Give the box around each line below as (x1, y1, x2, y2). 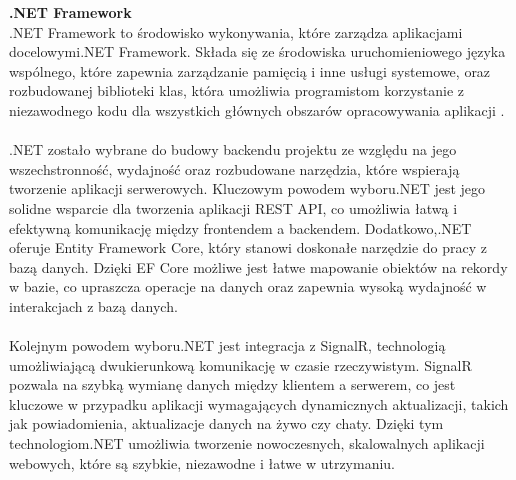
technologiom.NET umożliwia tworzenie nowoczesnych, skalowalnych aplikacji (9, 433, 485, 454)
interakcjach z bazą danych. (9, 295, 178, 316)
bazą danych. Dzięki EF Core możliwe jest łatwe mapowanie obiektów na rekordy (9, 256, 508, 277)
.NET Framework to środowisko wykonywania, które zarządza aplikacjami (9, 21, 463, 42)
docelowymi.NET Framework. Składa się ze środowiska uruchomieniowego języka (9, 41, 506, 62)
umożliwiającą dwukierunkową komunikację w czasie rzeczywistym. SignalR (9, 354, 472, 375)
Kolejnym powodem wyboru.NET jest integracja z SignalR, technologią (9, 335, 446, 356)
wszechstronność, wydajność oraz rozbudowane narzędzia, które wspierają (9, 158, 460, 179)
